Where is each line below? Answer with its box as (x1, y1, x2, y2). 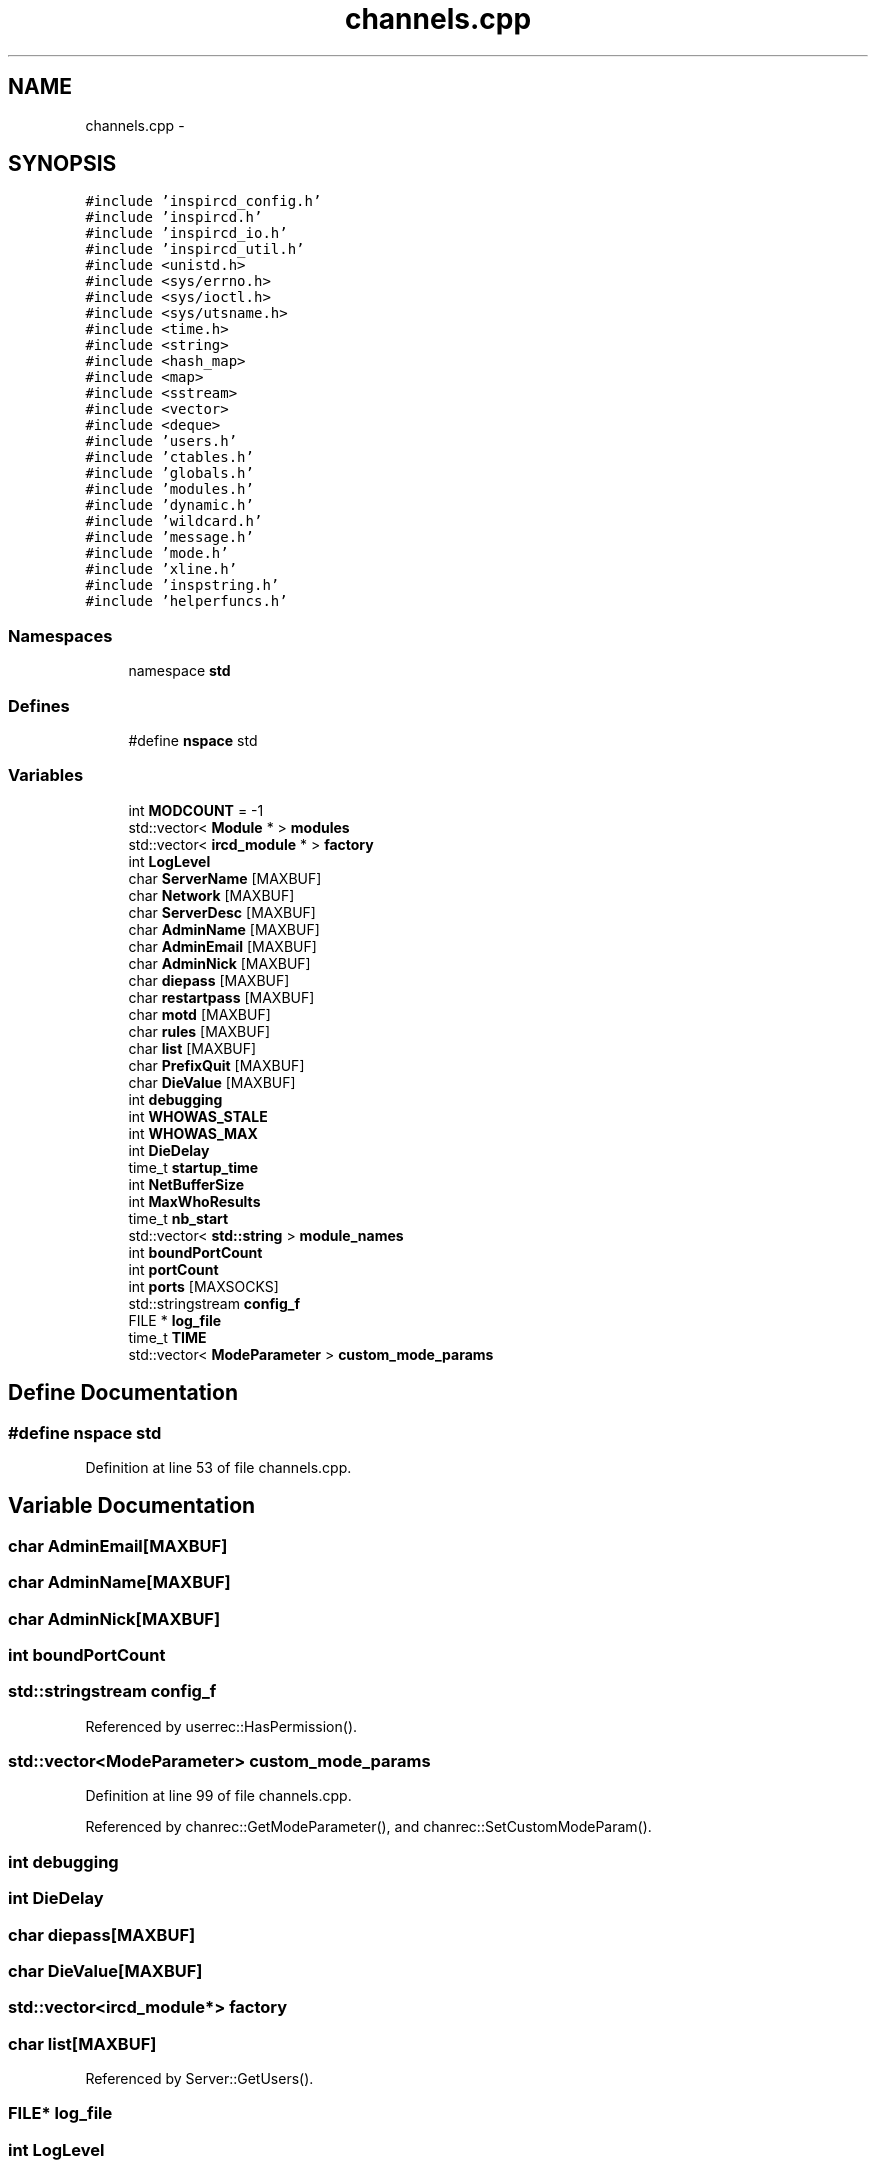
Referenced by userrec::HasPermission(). (85, 1717, 358, 1735)
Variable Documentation (8, 1493, 256, 1519)
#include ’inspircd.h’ (85, 209, 263, 226)
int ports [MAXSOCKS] (128, 1277, 279, 1295)
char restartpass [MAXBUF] (128, 988, 315, 1006)
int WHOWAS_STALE (128, 1107, 268, 1125)
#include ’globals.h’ (85, 465, 254, 482)
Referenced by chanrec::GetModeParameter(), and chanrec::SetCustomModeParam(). (85, 1818, 652, 1836)
